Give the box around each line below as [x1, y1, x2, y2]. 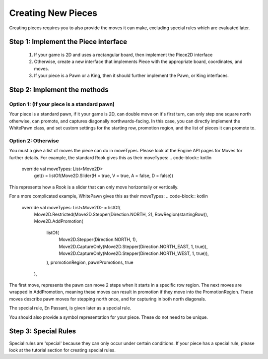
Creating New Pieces [9, 7, 98, 18]
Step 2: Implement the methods [9, 85, 109, 94]
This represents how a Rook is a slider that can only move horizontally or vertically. [9, 184, 179, 190]
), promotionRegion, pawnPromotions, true [46, 259, 134, 265]
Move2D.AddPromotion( [34, 218, 84, 224]
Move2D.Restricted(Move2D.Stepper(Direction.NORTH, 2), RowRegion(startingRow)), [34, 211, 208, 217]
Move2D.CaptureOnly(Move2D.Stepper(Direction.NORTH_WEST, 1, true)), [59, 250, 209, 256]
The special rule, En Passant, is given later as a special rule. [9, 305, 132, 311]
